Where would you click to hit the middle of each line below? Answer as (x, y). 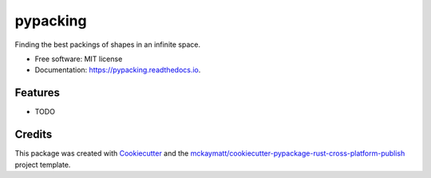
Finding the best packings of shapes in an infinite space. (108, 44)
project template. (43, 164)
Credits (34, 135)
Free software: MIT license (79, 59)
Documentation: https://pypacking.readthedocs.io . (118, 70)
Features (37, 93)
